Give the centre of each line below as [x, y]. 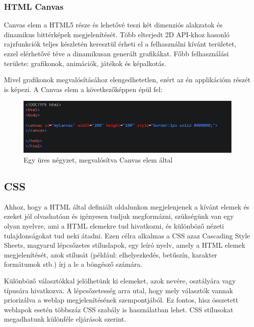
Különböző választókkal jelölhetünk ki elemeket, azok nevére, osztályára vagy [120, 280]
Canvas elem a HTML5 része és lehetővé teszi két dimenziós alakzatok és [113, 25]
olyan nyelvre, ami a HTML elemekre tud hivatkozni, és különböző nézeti [114, 225]
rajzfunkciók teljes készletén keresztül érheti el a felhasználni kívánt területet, [120, 44]
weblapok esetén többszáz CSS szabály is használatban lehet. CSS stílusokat [119, 309]
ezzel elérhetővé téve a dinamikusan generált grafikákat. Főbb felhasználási [116, 53]
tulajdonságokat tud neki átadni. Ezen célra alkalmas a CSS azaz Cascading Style [127, 235]
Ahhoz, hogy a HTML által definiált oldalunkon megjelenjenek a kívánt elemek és [127, 206]
